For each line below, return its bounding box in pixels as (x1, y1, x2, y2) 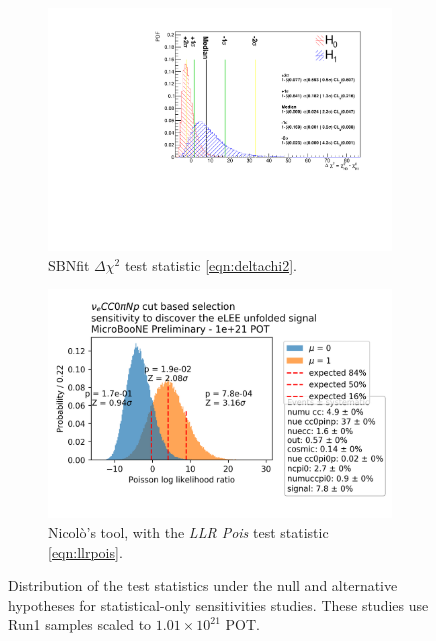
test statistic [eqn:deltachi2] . (124, 254, 298, 275)
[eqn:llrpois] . (48, 541, 123, 562)
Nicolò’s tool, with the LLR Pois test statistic (48, 522, 329, 542)
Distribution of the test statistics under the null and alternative (8, 575, 398, 596)
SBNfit (48, 254, 90, 275)
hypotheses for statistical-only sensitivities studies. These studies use (8, 594, 429, 615)
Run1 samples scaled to (8, 614, 152, 635)
